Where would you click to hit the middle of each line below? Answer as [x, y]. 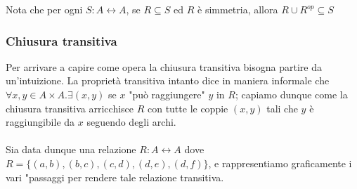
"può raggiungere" [167, 94]
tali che [282, 108]
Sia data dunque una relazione [71, 149]
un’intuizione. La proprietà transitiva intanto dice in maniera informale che [168, 80]
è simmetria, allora [238, 9]
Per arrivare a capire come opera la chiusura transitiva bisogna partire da [164, 66]
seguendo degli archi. [131, 122]
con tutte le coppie [188, 108]
